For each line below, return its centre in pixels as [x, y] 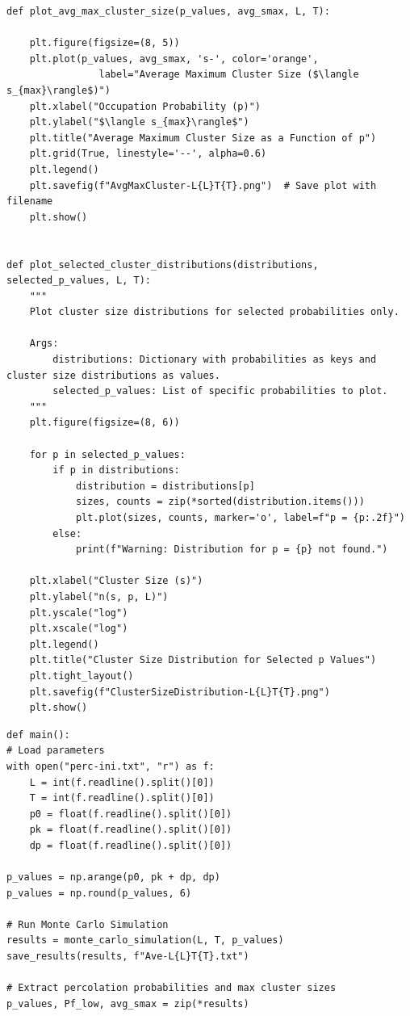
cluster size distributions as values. [113, 375]
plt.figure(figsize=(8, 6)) [105, 423]
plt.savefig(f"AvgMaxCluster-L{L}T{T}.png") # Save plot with [203, 185]
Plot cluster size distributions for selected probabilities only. [214, 312]
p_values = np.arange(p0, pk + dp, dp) [113, 877]
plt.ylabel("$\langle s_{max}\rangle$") [139, 122]
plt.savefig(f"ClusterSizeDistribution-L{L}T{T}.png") [180, 692]
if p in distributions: [116, 470]
